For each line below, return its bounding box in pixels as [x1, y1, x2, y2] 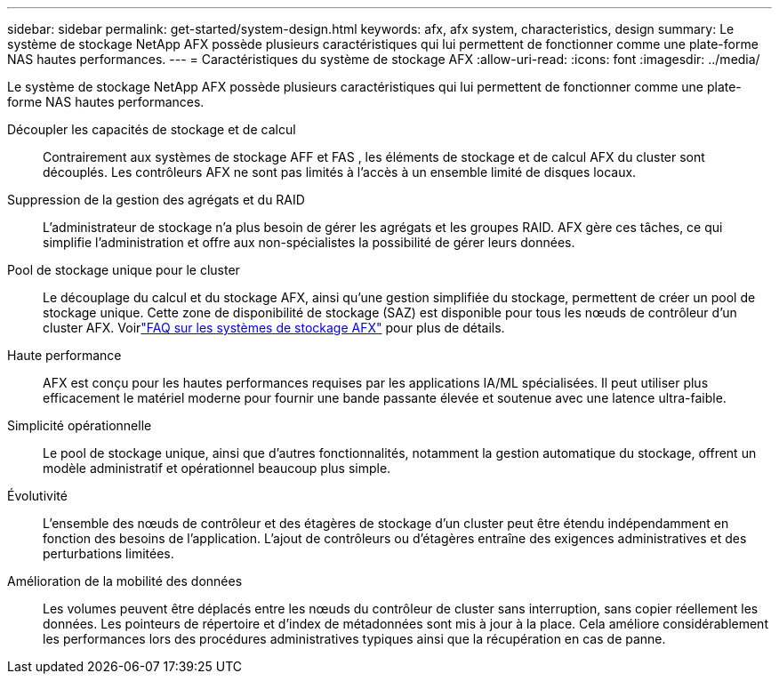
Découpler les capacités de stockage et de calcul [7, 122, 296, 137]
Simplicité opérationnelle [7, 418, 152, 433]
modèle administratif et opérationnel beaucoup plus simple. [43, 461, 391, 476]
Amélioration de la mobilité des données [7, 573, 243, 589]
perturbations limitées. [43, 546, 174, 561]
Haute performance [7, 348, 122, 363]
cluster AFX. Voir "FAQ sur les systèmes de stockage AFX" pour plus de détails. [43, 320, 505, 335]
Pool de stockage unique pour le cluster [7, 262, 240, 277]
